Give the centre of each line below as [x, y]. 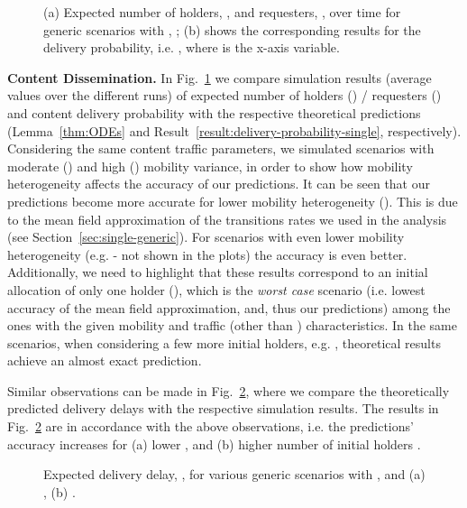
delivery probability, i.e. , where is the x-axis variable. [192, 47]
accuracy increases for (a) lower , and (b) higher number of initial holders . [214, 443]
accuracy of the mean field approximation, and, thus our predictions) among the [229, 307]
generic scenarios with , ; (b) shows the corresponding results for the [232, 29]
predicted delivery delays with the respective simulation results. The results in [223, 408]
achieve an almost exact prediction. [105, 360]
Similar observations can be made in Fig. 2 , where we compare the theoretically [229, 390]
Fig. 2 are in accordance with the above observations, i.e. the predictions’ [211, 426]
